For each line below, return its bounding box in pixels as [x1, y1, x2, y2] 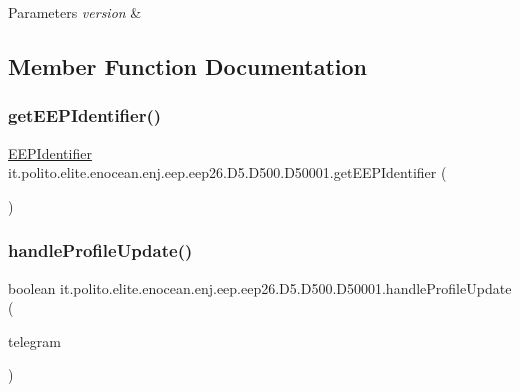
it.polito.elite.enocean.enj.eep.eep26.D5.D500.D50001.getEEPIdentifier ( [8, 162, 447, 183]
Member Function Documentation [8, 50, 368, 81]
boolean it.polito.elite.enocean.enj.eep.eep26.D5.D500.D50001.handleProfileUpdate [8, 277, 512, 298]
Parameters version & [8, 2, 142, 22]
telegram [8, 330, 61, 351]
